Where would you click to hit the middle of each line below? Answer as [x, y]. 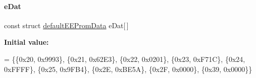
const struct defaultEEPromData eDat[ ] [66, 25]
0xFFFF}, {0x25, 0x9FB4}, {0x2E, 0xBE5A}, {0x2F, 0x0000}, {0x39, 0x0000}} [128, 69]
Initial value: [27, 42]
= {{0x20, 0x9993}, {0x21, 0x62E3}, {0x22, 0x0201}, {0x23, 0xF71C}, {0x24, [125, 59]
